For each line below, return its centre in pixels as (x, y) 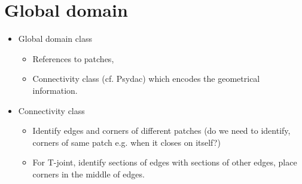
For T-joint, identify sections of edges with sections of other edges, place (165, 162)
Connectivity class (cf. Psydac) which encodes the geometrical (146, 79)
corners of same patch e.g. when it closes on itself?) (126, 142)
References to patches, (73, 58)
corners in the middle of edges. (89, 174)
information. (55, 90)
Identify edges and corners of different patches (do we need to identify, (161, 131)
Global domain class (55, 39)
